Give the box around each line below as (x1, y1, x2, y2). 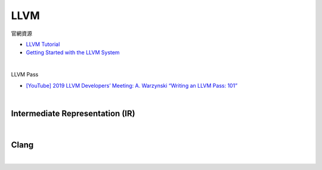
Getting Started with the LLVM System (26, 49, 120, 56)
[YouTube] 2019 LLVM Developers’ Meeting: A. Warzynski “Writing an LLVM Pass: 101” (26, 82, 238, 89)
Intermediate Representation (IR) (11, 108, 135, 119)
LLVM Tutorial (26, 41, 60, 48)
